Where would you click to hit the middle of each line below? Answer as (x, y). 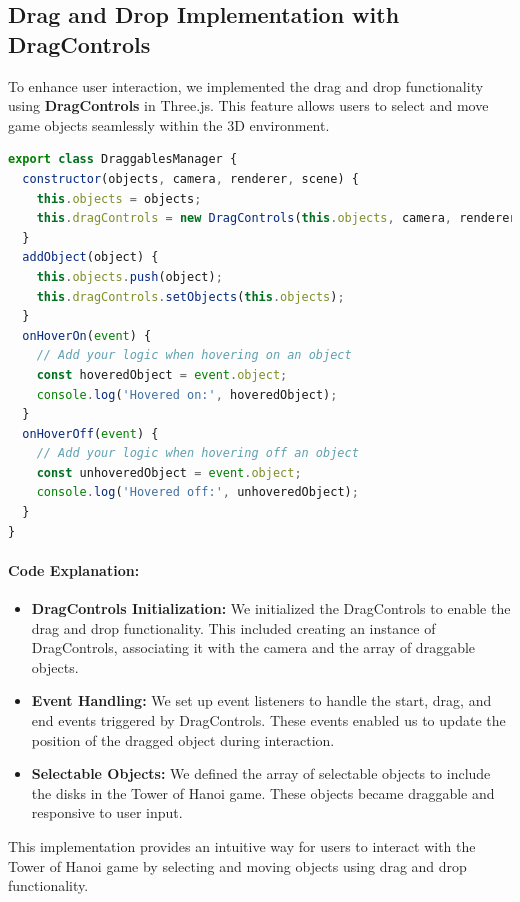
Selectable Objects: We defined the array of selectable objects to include (261, 773)
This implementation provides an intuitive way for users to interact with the (242, 845)
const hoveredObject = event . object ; (162, 374)
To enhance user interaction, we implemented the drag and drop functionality (246, 85)
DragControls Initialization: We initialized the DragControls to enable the (271, 608)
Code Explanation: (74, 569)
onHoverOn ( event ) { (87, 335)
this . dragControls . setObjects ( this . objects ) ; (190, 296)
